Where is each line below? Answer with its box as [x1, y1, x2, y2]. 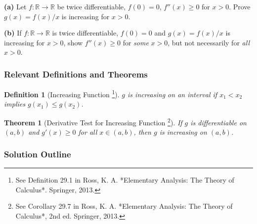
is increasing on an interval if [128, 89, 217, 99]
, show [63, 37, 83, 47]
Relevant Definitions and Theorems [4, 68, 148, 80]
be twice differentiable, [57, 1, 126, 11]
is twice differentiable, [52, 28, 119, 38]
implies [4, 99, 25, 109]
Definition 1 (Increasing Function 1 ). [4, 88, 120, 99]
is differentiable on [190, 117, 247, 127]
